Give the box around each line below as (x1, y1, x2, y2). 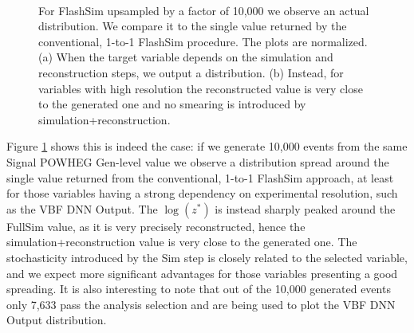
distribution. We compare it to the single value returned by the (38, 18, 347, 34)
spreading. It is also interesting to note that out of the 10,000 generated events (6, 280, 391, 297)
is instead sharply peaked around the (215, 200, 396, 217)
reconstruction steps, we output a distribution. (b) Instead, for (38, 64, 344, 80)
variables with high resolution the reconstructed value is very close (38, 80, 363, 96)
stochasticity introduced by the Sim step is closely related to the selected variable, (6, 249, 408, 265)
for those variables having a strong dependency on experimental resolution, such (6, 185, 398, 202)
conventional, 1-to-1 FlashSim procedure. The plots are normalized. (38, 33, 368, 49)
